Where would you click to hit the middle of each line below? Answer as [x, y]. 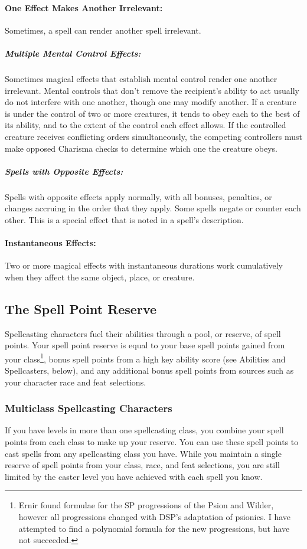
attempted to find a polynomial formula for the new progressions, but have [154, 528]
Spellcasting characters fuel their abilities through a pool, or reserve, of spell [143, 333]
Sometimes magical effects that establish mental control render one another [141, 78]
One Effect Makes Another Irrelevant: [84, 7]
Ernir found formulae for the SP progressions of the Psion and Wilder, [146, 505]
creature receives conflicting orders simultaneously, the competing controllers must [153, 136]
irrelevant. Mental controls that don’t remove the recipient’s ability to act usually [152, 90]
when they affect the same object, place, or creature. [100, 277]
